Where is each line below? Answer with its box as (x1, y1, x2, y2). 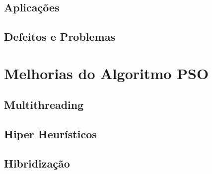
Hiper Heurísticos (4, 126, 97, 142)
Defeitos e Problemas (4, 29, 115, 44)
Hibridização (4, 155, 70, 171)
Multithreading (4, 97, 84, 112)
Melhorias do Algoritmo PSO (4, 63, 209, 83)
